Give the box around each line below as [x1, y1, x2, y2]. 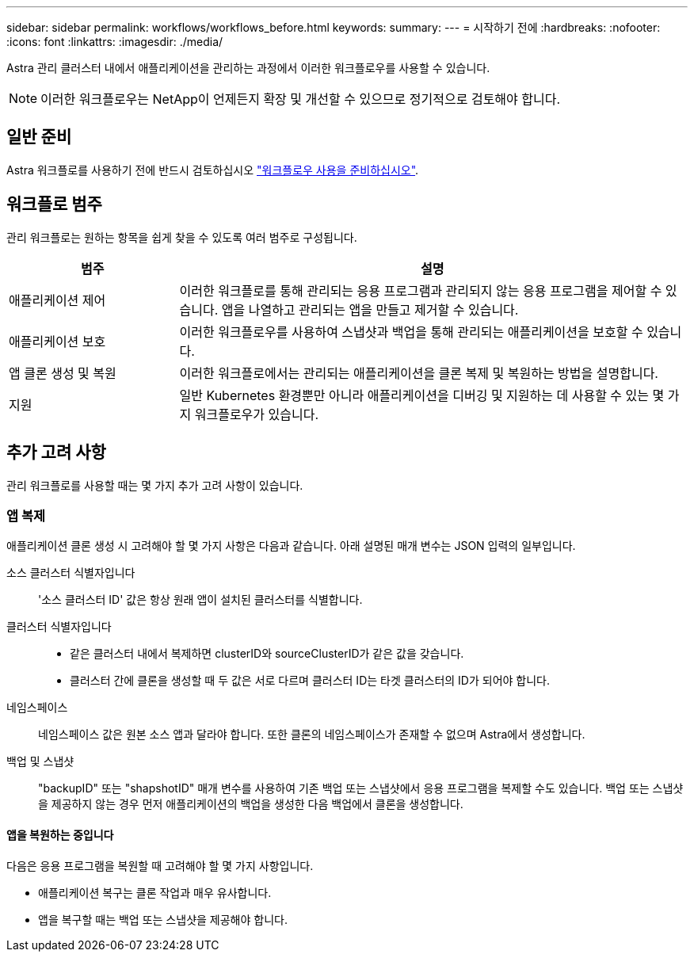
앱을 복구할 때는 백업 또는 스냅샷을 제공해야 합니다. [38, 912, 288, 926]
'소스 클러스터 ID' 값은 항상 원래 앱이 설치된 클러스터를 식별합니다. [38, 593, 363, 607]
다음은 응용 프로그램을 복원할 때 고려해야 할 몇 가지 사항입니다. [6, 858, 314, 872]
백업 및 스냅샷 [6, 754, 74, 769]
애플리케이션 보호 [9, 333, 106, 349]
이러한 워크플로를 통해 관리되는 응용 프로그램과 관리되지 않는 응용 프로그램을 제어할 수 [179, 282, 662, 299]
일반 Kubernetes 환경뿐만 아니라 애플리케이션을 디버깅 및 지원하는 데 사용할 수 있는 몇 [179, 387, 665, 403]
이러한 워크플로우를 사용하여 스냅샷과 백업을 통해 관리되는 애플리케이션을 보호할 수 [179, 323, 643, 340]
